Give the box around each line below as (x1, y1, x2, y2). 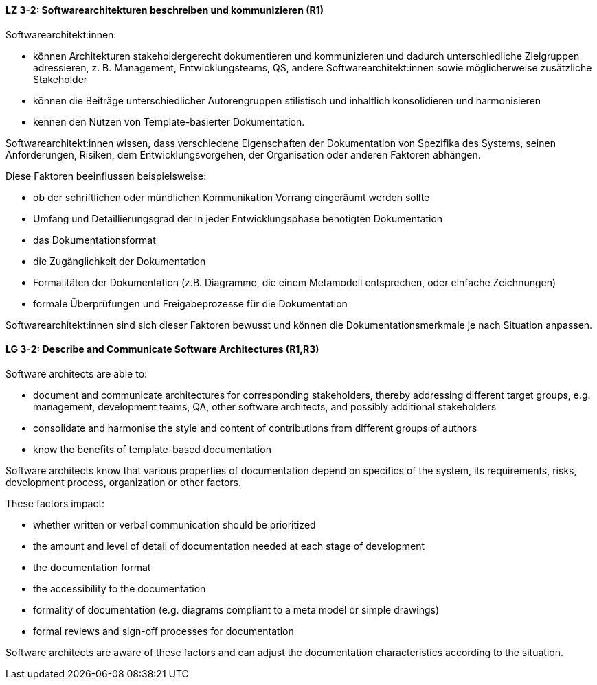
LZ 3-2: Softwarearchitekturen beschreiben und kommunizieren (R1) (5, 4, 324, 16)
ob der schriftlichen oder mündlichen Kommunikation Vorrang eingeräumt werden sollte (33, 191, 430, 203)
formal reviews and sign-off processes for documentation (33, 625, 294, 637)
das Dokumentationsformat (33, 233, 156, 246)
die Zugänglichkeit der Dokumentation (33, 255, 206, 267)
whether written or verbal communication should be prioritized (33, 518, 316, 531)
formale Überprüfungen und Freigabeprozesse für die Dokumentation (33, 297, 348, 310)
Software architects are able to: (5, 367, 148, 380)
